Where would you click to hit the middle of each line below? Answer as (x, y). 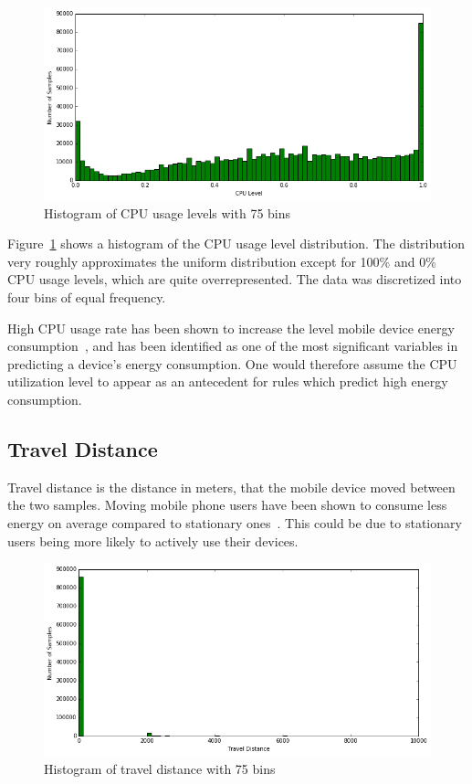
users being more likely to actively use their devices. (153, 540)
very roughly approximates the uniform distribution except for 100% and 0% (222, 261)
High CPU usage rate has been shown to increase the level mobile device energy (231, 328)
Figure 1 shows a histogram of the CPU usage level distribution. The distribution (236, 244)
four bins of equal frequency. (87, 297)
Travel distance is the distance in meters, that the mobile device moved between (231, 487)
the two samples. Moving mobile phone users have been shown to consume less (227, 505)
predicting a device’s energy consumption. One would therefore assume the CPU (232, 363)
